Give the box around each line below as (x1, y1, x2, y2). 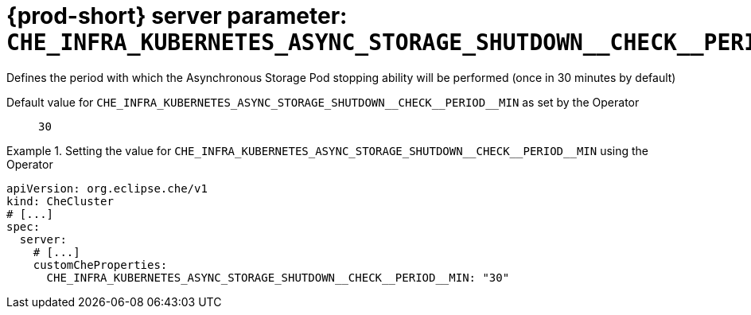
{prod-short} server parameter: (6, 2, 348, 29)
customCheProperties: (33, 258, 168, 271)
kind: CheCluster (6, 194, 114, 208)
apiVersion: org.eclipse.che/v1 (6, 181, 208, 195)
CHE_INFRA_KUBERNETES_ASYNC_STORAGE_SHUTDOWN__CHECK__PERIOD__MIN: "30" (46, 270, 510, 284)
